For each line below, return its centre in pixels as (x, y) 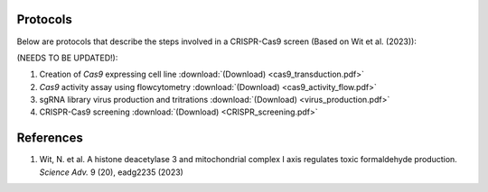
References (50, 138)
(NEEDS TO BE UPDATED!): (67, 58)
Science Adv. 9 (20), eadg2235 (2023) (112, 172)
